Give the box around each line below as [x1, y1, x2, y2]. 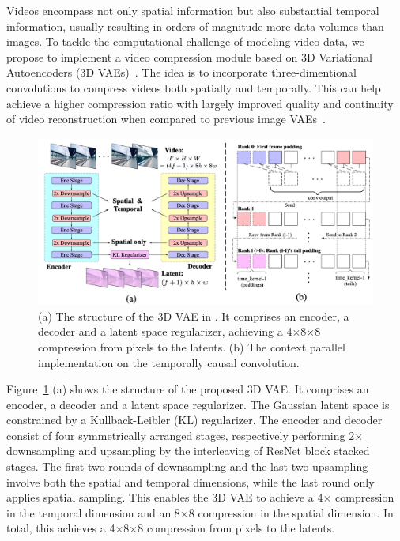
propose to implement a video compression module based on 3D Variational [6, 48, 373, 65]
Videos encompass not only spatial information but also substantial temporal [6, 2, 379, 18]
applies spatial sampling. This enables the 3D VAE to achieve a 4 [6, 489, 323, 505]
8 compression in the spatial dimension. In [188, 504, 394, 520]
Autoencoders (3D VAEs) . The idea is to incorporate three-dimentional [6, 64, 357, 81]
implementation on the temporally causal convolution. [38, 354, 300, 370]
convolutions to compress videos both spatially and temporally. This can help [6, 79, 381, 96]
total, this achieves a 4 [6, 520, 115, 536]
